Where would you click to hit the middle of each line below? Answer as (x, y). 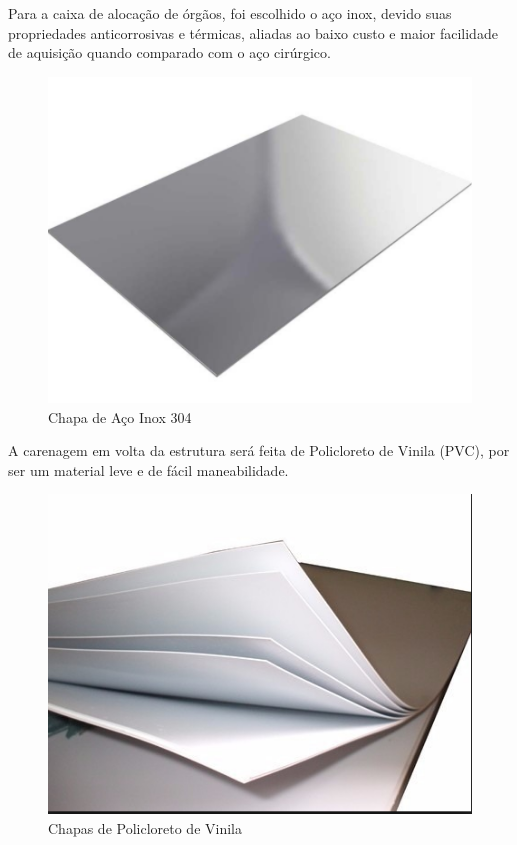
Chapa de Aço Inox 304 (120, 416)
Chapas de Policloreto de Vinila (145, 827)
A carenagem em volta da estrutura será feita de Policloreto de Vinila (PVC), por (259, 450)
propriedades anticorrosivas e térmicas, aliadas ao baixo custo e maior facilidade (253, 32)
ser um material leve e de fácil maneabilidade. (148, 469)
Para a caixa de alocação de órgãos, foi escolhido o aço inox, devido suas (230, 13)
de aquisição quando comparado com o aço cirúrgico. (169, 52)
